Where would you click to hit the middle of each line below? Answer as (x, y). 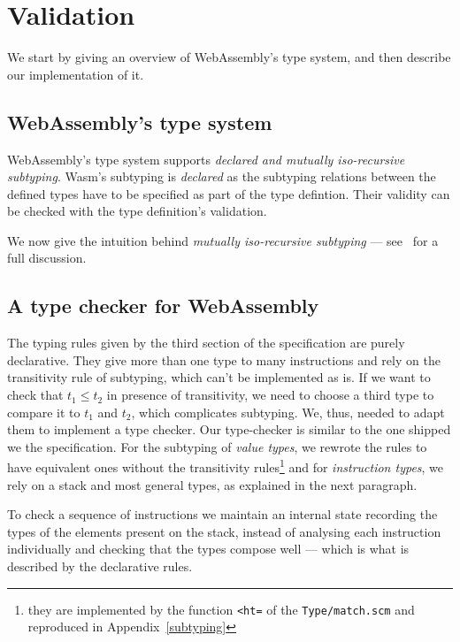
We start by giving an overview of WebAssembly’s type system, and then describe (229, 57)
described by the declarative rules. (100, 566)
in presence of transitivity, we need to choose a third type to (270, 395)
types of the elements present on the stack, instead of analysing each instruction (224, 531)
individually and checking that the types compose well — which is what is (208, 549)
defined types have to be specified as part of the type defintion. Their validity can (229, 193)
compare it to (44, 412)
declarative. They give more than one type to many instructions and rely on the (224, 359)
